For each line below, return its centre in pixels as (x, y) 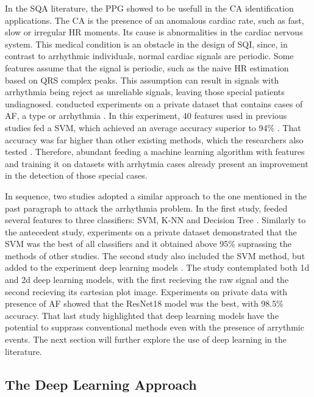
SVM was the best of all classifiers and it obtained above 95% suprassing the (148, 244)
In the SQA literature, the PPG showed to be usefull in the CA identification (149, 8)
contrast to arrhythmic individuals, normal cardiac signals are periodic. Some (149, 56)
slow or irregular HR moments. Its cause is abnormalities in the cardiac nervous (154, 32)
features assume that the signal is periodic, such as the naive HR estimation (147, 67)
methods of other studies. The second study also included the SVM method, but (155, 255)
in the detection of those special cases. (76, 175)
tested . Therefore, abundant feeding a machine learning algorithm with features (155, 152)
